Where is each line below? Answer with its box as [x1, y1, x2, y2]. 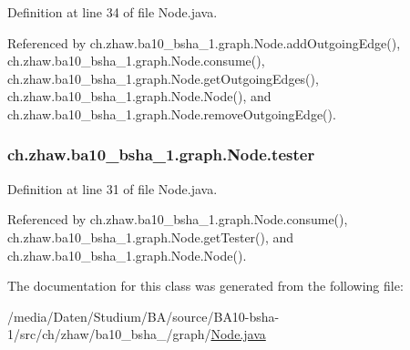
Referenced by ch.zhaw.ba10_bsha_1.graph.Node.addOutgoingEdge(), [7, 33, 401, 52]
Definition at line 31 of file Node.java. [7, 179, 218, 198]
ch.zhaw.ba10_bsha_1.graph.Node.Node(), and [7, 87, 272, 106]
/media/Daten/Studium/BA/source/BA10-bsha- [7, 306, 280, 325]
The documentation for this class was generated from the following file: [7, 276, 404, 295]
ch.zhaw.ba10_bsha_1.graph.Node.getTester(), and [7, 227, 294, 246]
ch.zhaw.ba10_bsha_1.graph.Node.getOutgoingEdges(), [7, 68, 319, 87]
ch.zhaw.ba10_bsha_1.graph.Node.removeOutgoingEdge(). [7, 104, 336, 123]
